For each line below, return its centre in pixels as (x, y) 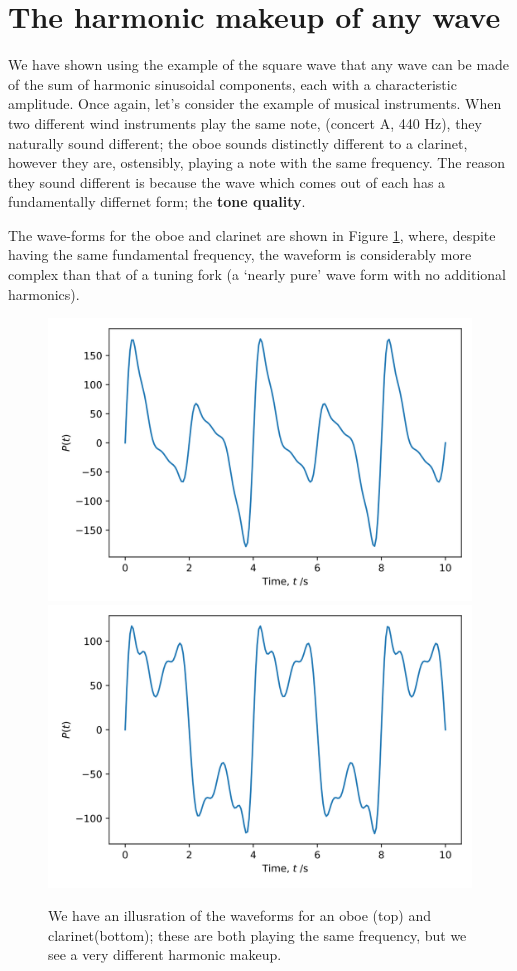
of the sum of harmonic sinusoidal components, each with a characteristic (232, 83)
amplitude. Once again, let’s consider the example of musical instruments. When (255, 103)
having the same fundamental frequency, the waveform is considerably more (240, 254)
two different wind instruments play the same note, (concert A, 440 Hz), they (245, 122)
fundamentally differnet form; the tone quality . (157, 201)
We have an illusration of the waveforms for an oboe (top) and (239, 915)
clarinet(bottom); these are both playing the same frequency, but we (257, 934)
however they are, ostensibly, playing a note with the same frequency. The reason (257, 162)
